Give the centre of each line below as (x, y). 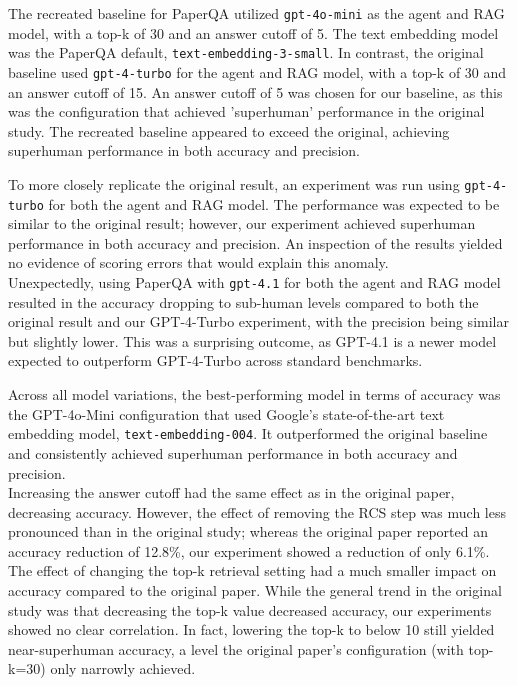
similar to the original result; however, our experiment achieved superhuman (242, 223)
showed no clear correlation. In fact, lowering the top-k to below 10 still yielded (251, 629)
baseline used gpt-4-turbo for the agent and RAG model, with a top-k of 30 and (257, 71)
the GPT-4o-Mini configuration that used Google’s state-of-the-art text (226, 413)
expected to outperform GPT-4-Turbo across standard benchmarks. (215, 360)
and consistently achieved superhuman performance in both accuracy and (233, 452)
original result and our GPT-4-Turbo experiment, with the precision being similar (258, 321)
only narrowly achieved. (123, 668)
